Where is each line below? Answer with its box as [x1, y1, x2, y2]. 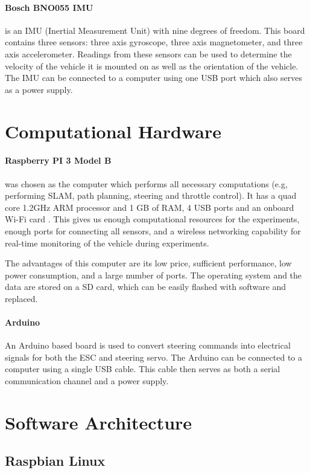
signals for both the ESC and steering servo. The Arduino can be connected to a [5, 350, 302, 363]
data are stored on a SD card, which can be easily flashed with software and [5, 280, 286, 293]
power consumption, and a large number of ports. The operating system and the [5, 268, 302, 281]
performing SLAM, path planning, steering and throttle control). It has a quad [5, 189, 297, 202]
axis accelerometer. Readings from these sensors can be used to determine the [5, 47, 292, 60]
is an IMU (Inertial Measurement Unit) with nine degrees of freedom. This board [5, 24, 305, 36]
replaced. [5, 292, 38, 304]
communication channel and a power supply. [5, 375, 169, 387]
